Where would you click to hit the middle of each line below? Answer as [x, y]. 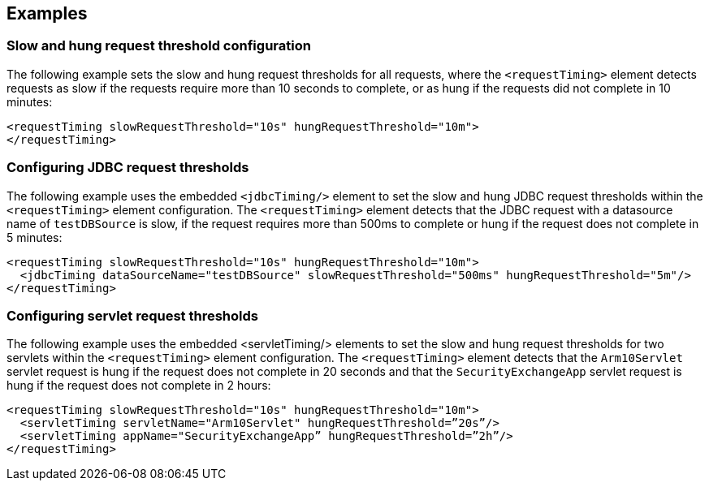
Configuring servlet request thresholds [132, 315]
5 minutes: [35, 237]
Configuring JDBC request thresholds [128, 168]
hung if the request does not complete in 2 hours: [139, 386]
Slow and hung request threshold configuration [159, 46]
